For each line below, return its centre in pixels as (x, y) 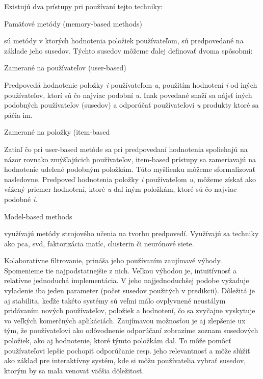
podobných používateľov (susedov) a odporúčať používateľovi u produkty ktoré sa (131, 105)
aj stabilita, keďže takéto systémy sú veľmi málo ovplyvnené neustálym (115, 300)
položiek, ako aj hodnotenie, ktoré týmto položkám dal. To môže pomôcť (118, 340)
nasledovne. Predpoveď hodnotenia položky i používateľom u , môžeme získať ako (130, 179)
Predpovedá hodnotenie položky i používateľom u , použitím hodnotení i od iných (131, 84)
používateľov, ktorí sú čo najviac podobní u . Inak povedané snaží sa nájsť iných (128, 95)
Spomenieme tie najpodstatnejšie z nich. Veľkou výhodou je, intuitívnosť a (121, 270)
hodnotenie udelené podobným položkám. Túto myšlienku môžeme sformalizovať (130, 169)
